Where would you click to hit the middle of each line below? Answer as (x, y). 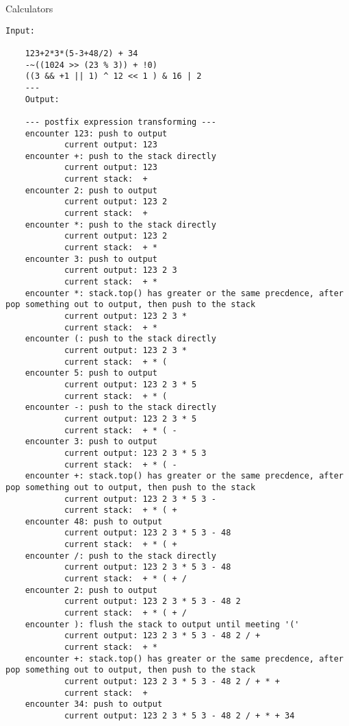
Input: (20, 31)
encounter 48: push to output (94, 521)
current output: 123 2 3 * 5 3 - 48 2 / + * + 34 (179, 715)
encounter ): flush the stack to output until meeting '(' (162, 624)
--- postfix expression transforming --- (120, 122)
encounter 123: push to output (96, 133)
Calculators (29, 8)
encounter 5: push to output (91, 373)
